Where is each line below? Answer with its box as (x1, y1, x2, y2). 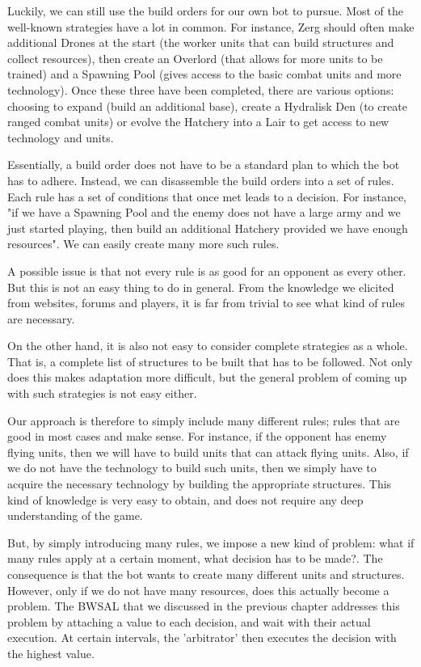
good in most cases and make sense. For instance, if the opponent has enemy (7, 428, 387, 445)
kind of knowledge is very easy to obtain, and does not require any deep (7, 491, 364, 508)
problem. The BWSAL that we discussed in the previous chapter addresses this (7, 597, 400, 614)
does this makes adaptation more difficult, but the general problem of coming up (7, 369, 407, 386)
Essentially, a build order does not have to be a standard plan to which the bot (7, 156, 400, 173)
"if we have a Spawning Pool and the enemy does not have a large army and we (7, 204, 401, 221)
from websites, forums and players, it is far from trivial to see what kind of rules (7, 294, 405, 311)
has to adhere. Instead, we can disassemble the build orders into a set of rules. (7, 171, 394, 188)
